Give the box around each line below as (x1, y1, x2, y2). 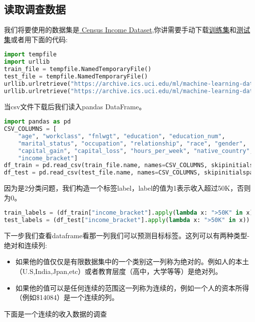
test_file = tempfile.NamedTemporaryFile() (4, 73, 148, 80)
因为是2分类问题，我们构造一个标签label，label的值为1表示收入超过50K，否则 (4, 183, 251, 193)
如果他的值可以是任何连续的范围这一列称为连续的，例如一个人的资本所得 (15, 282, 249, 293)
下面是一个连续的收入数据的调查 (4, 308, 107, 319)
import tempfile (4, 51, 57, 58)
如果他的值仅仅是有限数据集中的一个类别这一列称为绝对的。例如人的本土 (15, 256, 249, 267)
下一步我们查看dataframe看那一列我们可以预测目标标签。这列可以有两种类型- (4, 230, 250, 241)
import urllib (4, 58, 50, 66)
